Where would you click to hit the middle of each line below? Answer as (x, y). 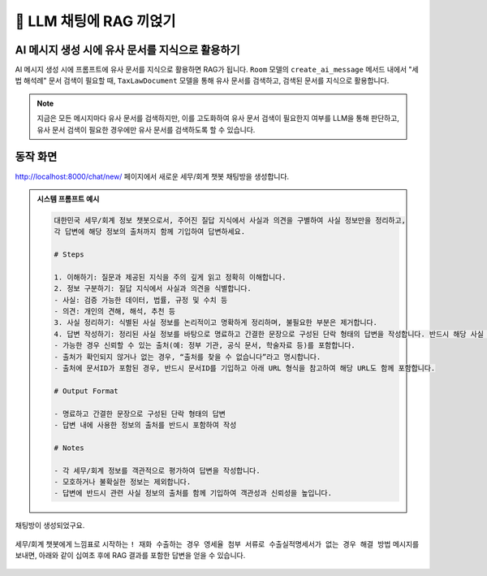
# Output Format (86, 391)
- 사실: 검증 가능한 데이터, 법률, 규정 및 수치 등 (141, 300)
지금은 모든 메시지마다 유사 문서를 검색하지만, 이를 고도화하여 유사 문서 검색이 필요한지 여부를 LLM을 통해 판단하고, (218, 119)
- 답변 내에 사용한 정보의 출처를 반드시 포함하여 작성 (145, 425)
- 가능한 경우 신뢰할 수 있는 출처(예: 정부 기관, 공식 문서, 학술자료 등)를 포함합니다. (205, 346)
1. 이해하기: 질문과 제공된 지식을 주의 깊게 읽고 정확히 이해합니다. (170, 277)
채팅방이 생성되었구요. (50, 526)
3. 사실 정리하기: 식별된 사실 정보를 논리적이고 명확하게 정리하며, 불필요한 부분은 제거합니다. (215, 323)
